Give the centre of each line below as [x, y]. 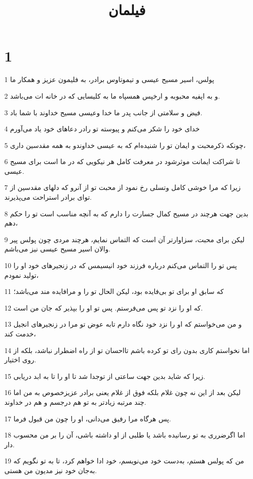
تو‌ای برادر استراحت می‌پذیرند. [48, 197]
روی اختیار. [20, 360]
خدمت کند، [20, 333]
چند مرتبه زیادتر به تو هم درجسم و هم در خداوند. [75, 402]
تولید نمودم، [22, 275]
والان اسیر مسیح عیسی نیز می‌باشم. [57, 249]
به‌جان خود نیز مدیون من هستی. [51, 470]
